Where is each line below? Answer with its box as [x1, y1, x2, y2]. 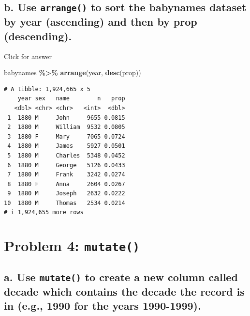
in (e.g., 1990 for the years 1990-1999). [4, 298, 201, 313]
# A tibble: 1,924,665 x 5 [4, 85, 90, 93]
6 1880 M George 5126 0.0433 [7, 161, 125, 169]
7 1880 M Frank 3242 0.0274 [7, 171, 125, 178]
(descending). [4, 28, 72, 43]
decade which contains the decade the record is [4, 284, 245, 299]
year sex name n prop [17, 95, 125, 102]
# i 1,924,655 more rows [4, 209, 84, 216]
